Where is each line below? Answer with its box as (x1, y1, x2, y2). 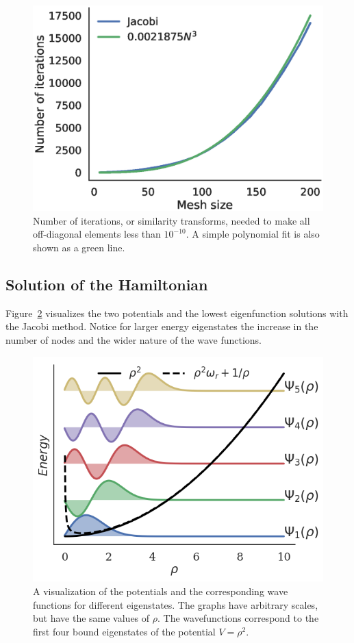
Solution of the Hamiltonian (5, 273, 208, 294)
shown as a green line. (33, 240, 125, 254)
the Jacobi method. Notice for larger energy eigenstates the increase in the (5, 319, 318, 333)
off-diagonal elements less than (33, 227, 161, 241)
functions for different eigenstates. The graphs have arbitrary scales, (33, 597, 318, 612)
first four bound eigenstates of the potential (33, 624, 216, 638)
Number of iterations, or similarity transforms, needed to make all (33, 213, 310, 227)
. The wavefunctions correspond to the (157, 611, 319, 625)
